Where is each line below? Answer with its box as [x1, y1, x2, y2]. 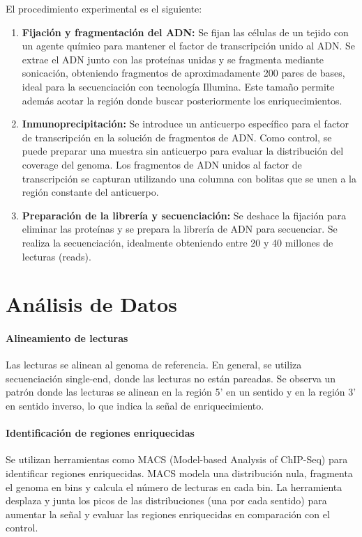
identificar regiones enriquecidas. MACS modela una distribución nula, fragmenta [6, 466, 353, 481]
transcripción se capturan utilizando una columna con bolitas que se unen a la [22, 171, 356, 185]
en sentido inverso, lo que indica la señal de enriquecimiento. [6, 398, 264, 413]
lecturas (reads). [22, 249, 91, 263]
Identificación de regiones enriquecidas [6, 426, 195, 440]
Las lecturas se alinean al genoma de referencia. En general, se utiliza [6, 357, 302, 372]
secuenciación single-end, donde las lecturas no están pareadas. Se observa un [6, 371, 336, 385]
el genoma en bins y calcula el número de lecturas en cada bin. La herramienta [6, 479, 342, 494]
